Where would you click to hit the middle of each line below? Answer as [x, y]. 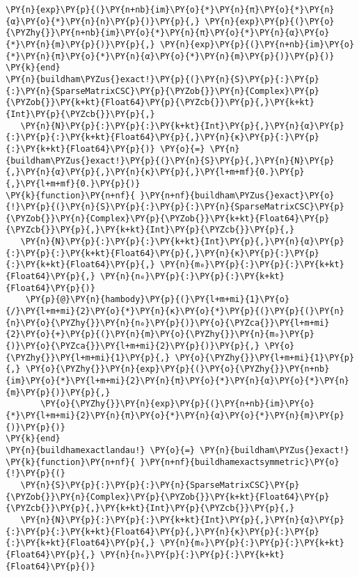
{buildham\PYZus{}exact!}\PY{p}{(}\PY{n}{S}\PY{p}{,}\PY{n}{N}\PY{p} [170, 160]
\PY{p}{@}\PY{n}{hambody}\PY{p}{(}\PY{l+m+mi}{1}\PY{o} [158, 300]
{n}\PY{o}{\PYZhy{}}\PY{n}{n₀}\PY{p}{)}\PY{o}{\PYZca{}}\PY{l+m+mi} [168, 323]
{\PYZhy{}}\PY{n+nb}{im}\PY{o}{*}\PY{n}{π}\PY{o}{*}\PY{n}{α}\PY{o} [168, 33]
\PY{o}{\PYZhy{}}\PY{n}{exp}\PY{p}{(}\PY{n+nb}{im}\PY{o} [177, 404]
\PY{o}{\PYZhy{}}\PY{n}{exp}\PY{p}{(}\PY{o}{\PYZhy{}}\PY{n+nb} [177, 369]
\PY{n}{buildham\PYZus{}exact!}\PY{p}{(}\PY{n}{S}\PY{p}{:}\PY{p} [163, 79]
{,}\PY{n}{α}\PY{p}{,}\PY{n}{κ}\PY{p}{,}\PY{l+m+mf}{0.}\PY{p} [155, 172]
